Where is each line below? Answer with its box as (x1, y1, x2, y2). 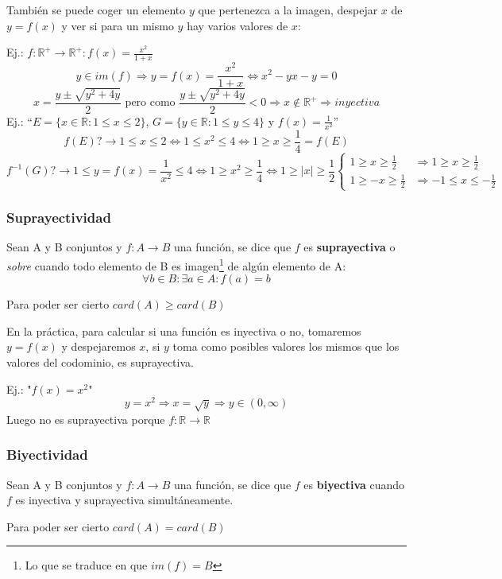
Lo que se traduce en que (25, 557, 148, 573)
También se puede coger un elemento (6, 2, 186, 17)
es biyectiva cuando (303, 476, 405, 492)
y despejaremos (61, 338, 136, 355)
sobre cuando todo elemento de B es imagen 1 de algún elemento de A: (6, 255, 346, 274)
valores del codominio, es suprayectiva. (6, 354, 194, 371)
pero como (125, 97, 176, 109)
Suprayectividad (6, 208, 111, 227)
